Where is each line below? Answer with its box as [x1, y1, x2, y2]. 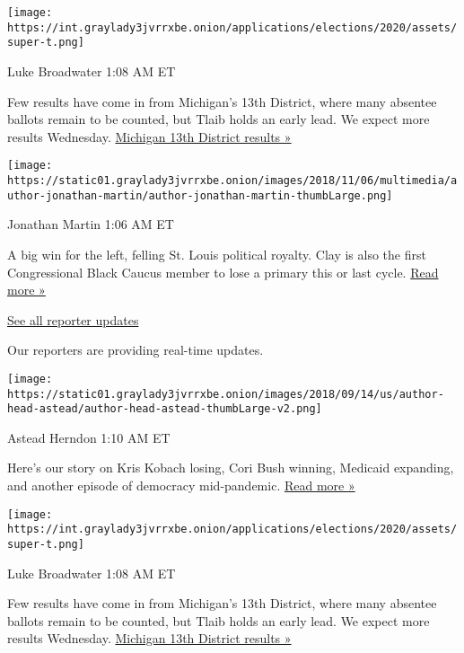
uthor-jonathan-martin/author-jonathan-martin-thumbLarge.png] [7, 189, 393, 202]
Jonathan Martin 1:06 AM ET [7, 215, 174, 234]
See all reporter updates [7, 310, 139, 329]
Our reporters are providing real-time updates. [7, 340, 264, 359]
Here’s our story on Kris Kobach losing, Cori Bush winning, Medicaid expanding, [7, 458, 454, 477]
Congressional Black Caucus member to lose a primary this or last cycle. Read [7, 262, 439, 281]
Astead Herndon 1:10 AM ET [7, 428, 171, 446]
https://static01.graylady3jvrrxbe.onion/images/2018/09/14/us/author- [7, 387, 444, 401]
